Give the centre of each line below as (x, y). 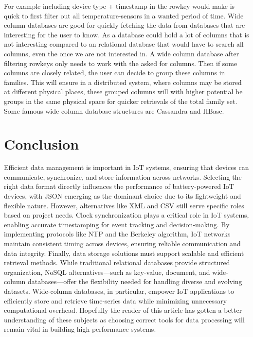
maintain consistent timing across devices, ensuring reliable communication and (122, 243)
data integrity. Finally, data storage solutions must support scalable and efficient (124, 253)
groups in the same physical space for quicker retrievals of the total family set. (121, 101)
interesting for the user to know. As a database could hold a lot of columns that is (126, 34)
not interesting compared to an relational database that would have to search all (124, 44)
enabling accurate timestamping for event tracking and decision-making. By (117, 224)
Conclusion (42, 144)
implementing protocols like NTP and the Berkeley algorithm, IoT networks (117, 234)
